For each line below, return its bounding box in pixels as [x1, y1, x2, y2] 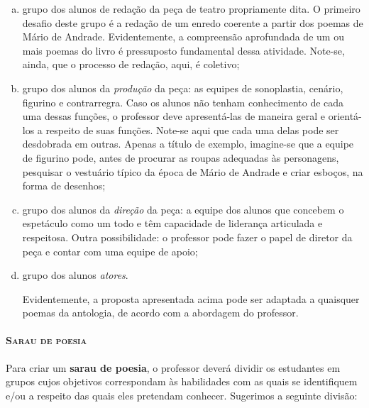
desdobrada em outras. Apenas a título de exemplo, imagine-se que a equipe [22, 136, 354, 151]
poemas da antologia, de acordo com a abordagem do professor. [22, 305, 299, 320]
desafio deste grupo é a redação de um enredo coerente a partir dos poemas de [22, 15, 363, 30]
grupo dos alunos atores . [22, 268, 128, 282]
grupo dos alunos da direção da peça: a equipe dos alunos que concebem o [22, 202, 344, 216]
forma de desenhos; [22, 178, 106, 193]
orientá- [328, 109, 362, 123]
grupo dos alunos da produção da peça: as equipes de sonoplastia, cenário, [22, 80, 343, 95]
